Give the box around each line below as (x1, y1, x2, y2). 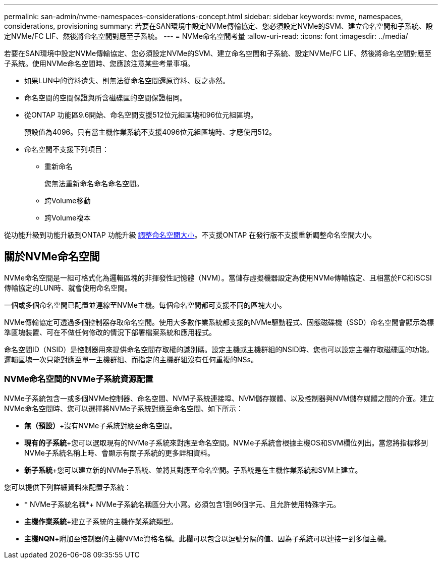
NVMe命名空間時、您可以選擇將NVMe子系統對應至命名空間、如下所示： (4, 404, 244, 413)
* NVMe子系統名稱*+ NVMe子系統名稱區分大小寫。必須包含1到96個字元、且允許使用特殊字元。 (24, 499, 341, 509)
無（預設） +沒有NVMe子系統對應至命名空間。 (24, 421, 177, 430)
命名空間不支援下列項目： (24, 145, 109, 153)
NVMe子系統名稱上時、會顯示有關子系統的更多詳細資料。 (24, 448, 215, 457)
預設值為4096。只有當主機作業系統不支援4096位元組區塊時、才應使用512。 (24, 128, 277, 136)
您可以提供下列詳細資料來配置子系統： (4, 482, 131, 491)
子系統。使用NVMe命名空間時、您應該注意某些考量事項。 (4, 59, 195, 68)
